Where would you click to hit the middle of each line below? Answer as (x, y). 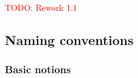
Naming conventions (69, 39)
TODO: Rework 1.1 (41, 7)
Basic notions (38, 69)
